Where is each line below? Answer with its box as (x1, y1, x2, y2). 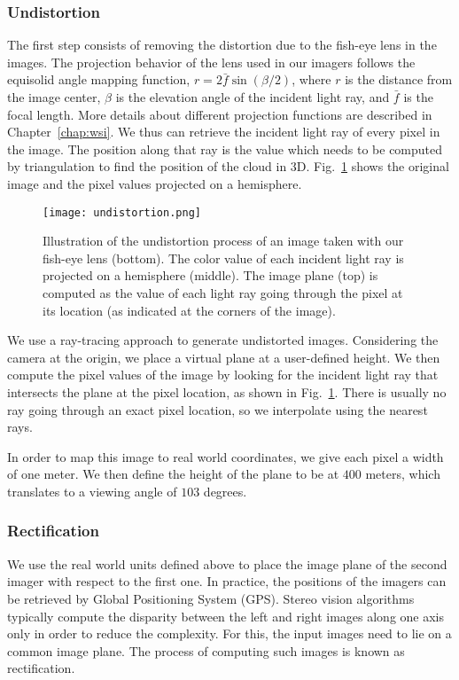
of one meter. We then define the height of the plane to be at (7, 465, 339, 483)
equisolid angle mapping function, (7, 70, 191, 89)
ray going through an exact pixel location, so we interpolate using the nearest (7, 400, 428, 418)
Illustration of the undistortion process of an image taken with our (43, 231, 404, 250)
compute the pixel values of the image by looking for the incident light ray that (7, 365, 439, 384)
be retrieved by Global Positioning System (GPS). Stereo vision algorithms (7, 589, 415, 607)
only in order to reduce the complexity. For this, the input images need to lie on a (7, 624, 452, 643)
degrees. (203, 481, 247, 500)
